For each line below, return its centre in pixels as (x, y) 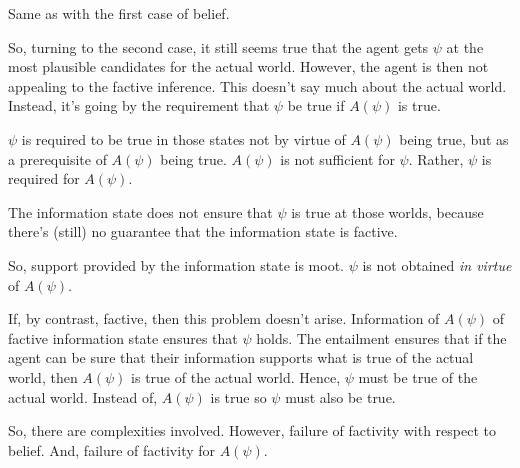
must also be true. (340, 396)
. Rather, (436, 158)
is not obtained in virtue (437, 264)
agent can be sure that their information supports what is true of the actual (241, 357)
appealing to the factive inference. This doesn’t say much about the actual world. (257, 85)
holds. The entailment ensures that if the (381, 337)
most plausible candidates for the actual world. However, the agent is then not (248, 66)
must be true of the (418, 376)
